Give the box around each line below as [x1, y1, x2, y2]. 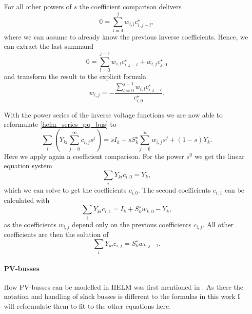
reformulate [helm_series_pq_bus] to [4, 119, 116, 129]
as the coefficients [4, 219, 57, 229]
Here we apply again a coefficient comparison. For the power [4, 151, 184, 161]
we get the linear [194, 151, 245, 161]
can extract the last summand [4, 41, 94, 51]
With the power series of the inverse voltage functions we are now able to [4, 109, 223, 119]
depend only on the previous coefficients [72, 219, 192, 229]
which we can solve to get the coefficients [4, 185, 127, 195]
